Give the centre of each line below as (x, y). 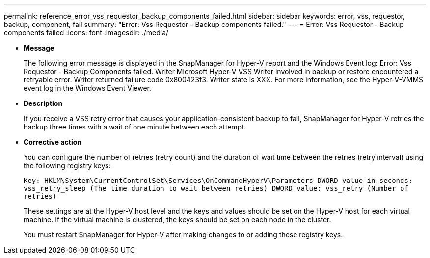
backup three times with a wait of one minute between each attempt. (135, 127)
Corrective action (53, 142)
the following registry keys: (67, 166)
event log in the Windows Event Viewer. (87, 88)
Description (43, 103)
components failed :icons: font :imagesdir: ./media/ (86, 33)
